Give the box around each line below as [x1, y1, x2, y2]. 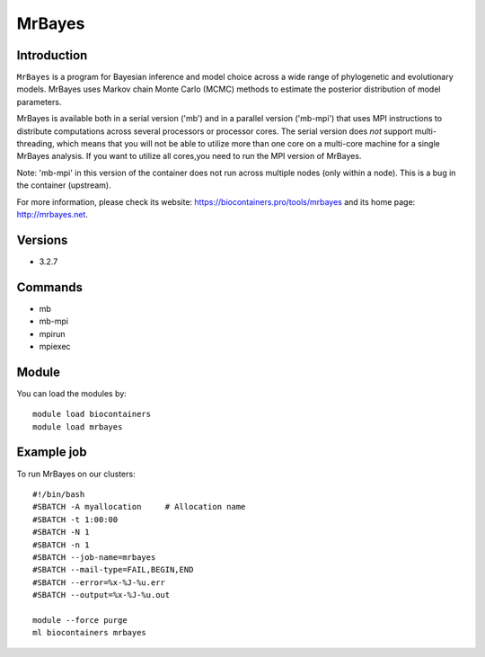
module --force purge [32, 615, 128, 625]
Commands [16, 280, 84, 295]
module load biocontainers [32, 409, 152, 420]
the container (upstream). [16, 180, 111, 191]
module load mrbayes [32, 422, 123, 431]
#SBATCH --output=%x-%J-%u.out [32, 590, 171, 600]
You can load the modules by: [16, 387, 128, 399]
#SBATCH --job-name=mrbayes [32, 552, 156, 562]
